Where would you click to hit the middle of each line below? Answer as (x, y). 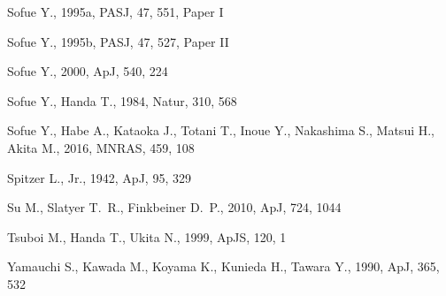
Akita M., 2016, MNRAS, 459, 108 (101, 147)
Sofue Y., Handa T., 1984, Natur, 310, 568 (122, 100)
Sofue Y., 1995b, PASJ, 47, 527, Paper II (118, 41)
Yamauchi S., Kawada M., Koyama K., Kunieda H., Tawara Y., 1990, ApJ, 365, (223, 266)
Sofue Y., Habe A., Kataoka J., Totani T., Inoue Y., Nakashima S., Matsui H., (221, 130)
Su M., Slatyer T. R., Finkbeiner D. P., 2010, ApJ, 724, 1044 (174, 207)
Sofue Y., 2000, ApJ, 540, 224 (88, 71)
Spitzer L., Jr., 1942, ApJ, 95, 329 (99, 177)
